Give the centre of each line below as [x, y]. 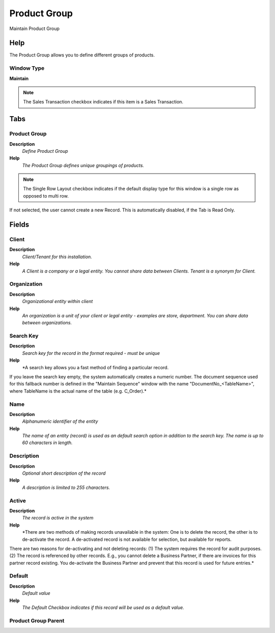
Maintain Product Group [34, 29]
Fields [19, 225]
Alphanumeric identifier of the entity [60, 421]
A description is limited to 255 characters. [66, 487]
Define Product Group [45, 151]
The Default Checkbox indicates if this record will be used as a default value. [103, 607]
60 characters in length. [47, 443]
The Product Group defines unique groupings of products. [83, 165]
